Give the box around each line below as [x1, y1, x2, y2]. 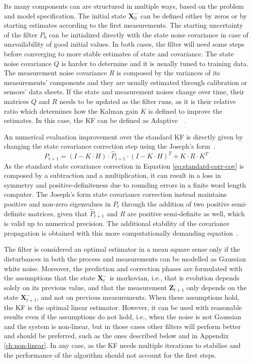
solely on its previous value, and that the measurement [4, 282, 167, 292]
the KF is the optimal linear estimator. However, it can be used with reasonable [4, 302, 242, 312]
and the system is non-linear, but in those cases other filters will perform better [4, 321, 241, 331]
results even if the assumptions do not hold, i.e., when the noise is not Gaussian [4, 311, 241, 322]
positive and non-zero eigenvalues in [4, 198, 111, 208]
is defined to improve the [148, 105, 222, 116]
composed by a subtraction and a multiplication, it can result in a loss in [4, 170, 221, 180]
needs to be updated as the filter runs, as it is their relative [59, 96, 236, 106]
